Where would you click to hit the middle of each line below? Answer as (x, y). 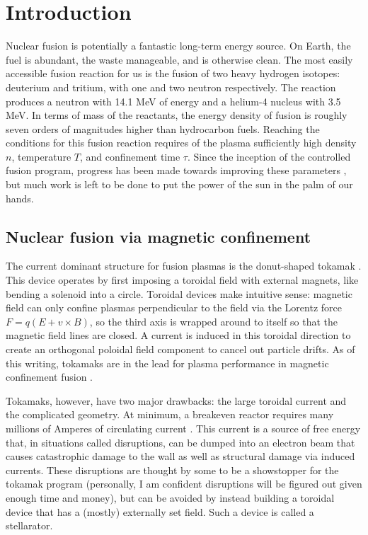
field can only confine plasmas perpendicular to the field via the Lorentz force (174, 307)
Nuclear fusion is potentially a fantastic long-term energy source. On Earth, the (178, 46)
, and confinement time (130, 156)
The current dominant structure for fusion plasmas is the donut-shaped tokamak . (184, 266)
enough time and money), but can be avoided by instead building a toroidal (170, 497)
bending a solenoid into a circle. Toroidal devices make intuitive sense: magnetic (179, 293)
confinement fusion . (49, 377)
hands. (20, 198)
